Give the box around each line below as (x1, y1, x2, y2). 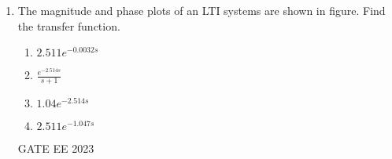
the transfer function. (17, 17, 120, 34)
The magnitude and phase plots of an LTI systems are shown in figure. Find (17, 2, 386, 18)
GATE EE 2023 (17, 140, 94, 157)
